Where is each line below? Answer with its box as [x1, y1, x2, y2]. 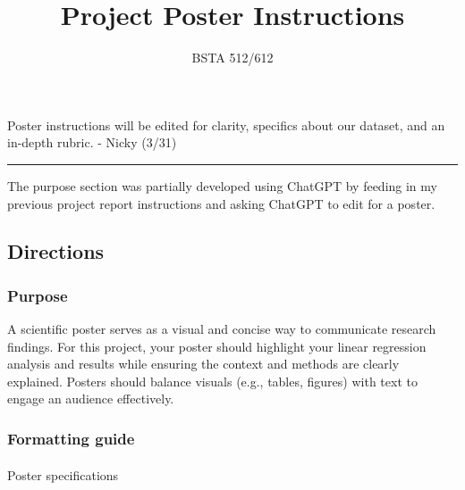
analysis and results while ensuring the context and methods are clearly [7, 354, 400, 373]
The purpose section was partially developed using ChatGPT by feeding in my [7, 176, 437, 195]
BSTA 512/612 [191, 48, 274, 67]
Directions [7, 237, 105, 265]
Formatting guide [7, 427, 135, 449]
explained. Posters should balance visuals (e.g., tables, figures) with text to [7, 371, 418, 390]
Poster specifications [7, 465, 119, 484]
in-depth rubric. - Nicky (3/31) [7, 133, 177, 152]
